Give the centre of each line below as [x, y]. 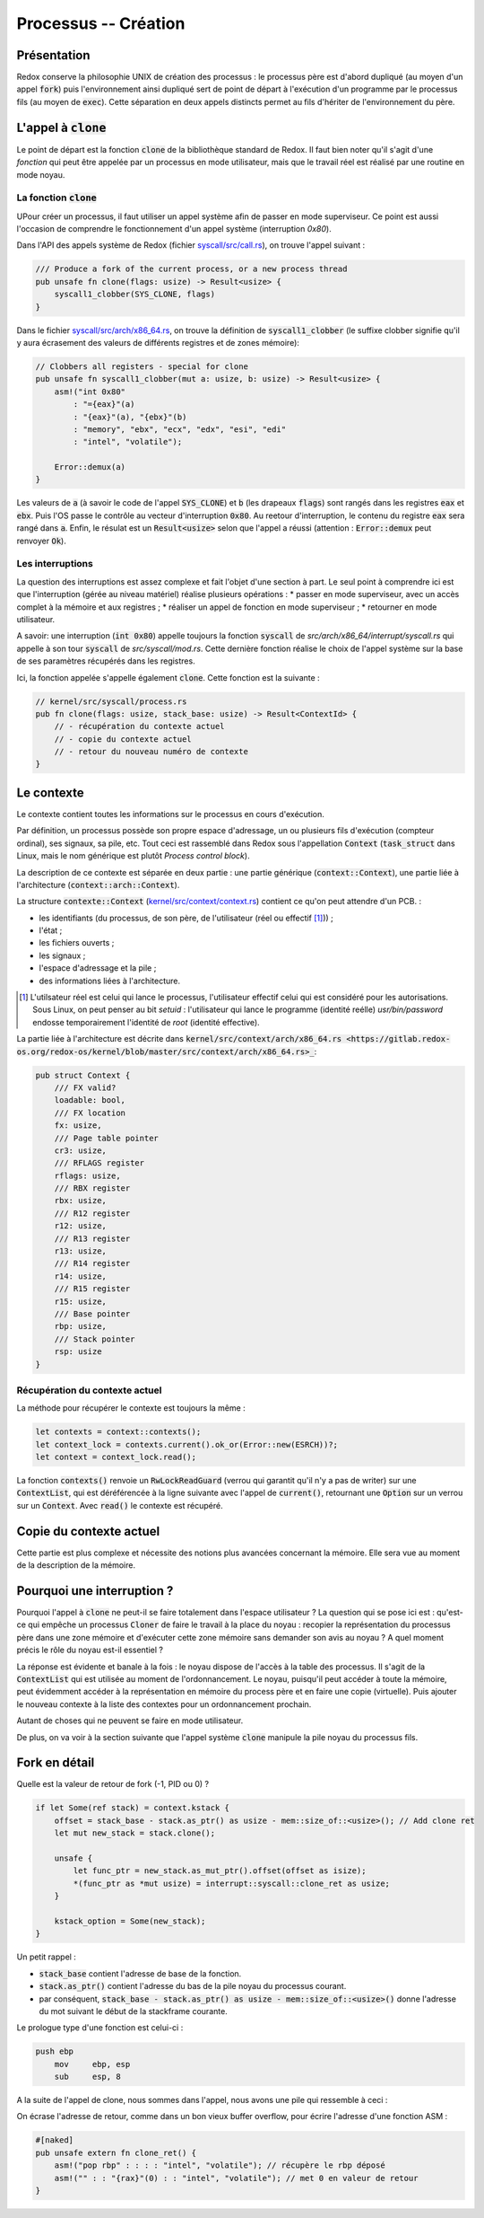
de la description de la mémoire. [76, 1565]
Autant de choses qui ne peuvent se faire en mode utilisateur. [130, 1721]
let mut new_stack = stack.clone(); [134, 1833]
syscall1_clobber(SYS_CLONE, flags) [134, 295]
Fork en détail [56, 1763]
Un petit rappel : [46, 1957]
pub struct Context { [83, 1075]
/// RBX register [92, 1188]
